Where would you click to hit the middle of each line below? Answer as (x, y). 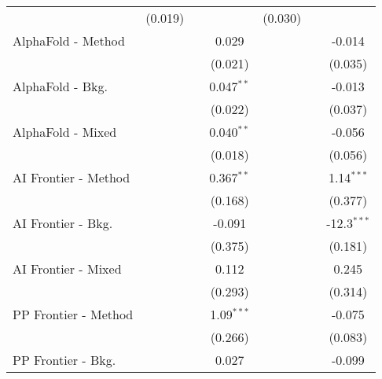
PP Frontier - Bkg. (64, 360)
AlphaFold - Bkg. (60, 86)
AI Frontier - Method (72, 177)
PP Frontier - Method (73, 314)
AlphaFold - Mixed (65, 132)
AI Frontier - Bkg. (63, 223)
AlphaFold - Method (69, 40)
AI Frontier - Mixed (67, 269)
